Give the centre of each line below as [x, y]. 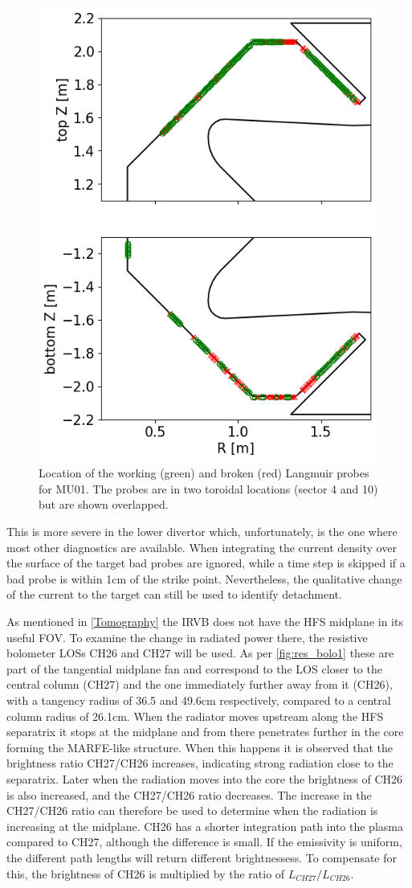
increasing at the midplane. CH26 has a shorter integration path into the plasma [205, 826]
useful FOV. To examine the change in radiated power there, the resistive [187, 637]
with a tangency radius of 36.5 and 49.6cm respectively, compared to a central [199, 700]
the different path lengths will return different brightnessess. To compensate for [202, 857]
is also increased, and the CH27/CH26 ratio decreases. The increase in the [189, 794]
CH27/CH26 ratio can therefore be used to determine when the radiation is [192, 810]
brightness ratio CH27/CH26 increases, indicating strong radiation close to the [200, 763]
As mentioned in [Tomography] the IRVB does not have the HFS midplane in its [205, 622]
